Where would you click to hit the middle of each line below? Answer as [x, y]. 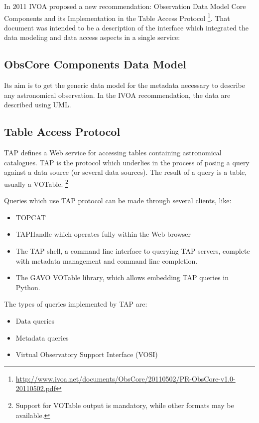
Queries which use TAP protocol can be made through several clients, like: [118, 201]
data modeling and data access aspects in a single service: [92, 37]
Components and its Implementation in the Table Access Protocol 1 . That [117, 17]
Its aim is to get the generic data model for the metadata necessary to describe [125, 85]
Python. [28, 287]
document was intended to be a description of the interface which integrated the [127, 27]
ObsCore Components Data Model [95, 64]
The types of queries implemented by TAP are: [76, 304]
